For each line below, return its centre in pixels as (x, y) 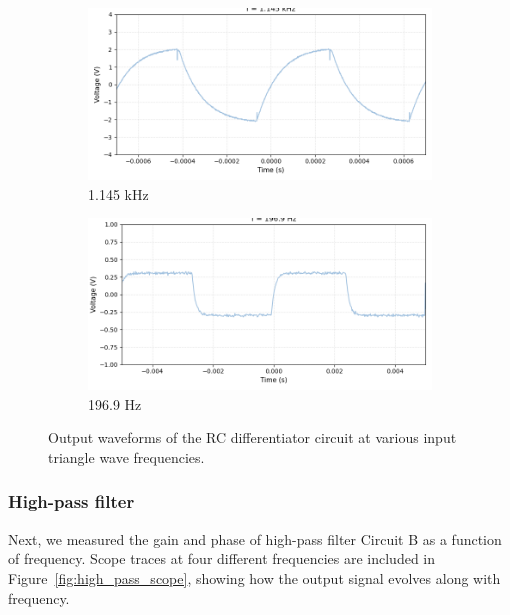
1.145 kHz (118, 193)
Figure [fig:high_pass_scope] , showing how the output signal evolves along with (254, 577)
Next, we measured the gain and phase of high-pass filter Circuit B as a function (255, 538)
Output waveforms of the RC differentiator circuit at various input (252, 437)
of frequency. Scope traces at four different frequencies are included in (222, 558)
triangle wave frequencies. (126, 456)
